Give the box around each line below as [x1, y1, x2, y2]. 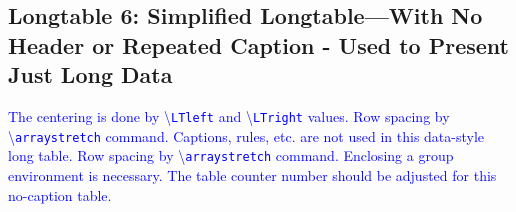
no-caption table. [8, 184, 112, 205]
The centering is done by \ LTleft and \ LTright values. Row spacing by [8, 105, 450, 126]
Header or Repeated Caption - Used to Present [8, 29, 509, 60]
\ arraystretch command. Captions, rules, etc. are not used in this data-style [8, 125, 485, 146]
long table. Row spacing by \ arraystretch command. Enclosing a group [8, 145, 454, 166]
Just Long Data [8, 59, 173, 90]
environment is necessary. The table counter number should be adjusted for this [8, 164, 497, 185]
